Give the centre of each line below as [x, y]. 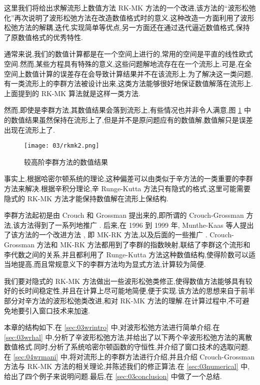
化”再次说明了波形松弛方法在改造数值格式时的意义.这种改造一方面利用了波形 [129, 17]
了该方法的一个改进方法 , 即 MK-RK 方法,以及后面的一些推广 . [106, 235]
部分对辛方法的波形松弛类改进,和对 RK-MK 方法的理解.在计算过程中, [116, 300]
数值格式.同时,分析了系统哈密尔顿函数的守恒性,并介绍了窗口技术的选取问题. [127, 347]
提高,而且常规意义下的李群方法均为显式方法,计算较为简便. [112, 264]
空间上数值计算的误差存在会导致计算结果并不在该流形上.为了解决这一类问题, [128, 73]
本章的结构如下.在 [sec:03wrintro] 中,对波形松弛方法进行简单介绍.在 [112, 327]
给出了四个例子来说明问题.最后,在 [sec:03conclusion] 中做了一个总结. [113, 376]
